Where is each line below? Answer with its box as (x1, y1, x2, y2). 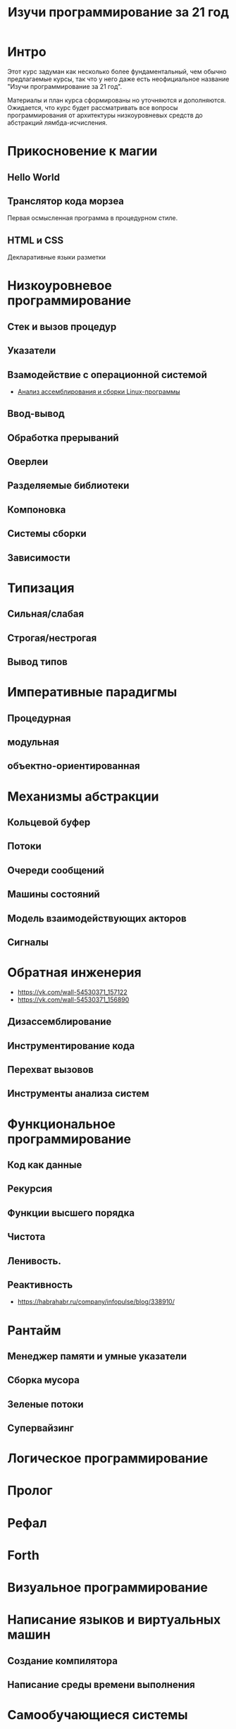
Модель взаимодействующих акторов (7, 912, 187, 924)
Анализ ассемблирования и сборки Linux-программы (17, 387, 181, 396)
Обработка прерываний (7, 432, 119, 444)
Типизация (7, 580, 75, 596)
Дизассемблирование (7, 1016, 112, 1028)
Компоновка (7, 504, 66, 516)
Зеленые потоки (7, 1398, 84, 1410)
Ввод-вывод (7, 408, 65, 420)
